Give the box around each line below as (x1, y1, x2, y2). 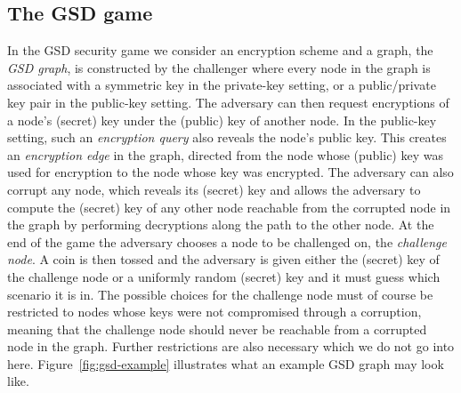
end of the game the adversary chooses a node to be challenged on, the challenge (7, 232, 447, 251)
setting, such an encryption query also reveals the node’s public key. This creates (7, 128, 447, 147)
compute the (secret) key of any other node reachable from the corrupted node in (7, 197, 451, 216)
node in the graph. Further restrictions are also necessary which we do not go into (7, 337, 455, 356)
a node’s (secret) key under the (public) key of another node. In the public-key (7, 110, 437, 129)
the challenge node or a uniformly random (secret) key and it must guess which (7, 267, 441, 285)
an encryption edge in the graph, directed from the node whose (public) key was (7, 145, 443, 164)
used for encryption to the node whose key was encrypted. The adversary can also (7, 163, 454, 181)
